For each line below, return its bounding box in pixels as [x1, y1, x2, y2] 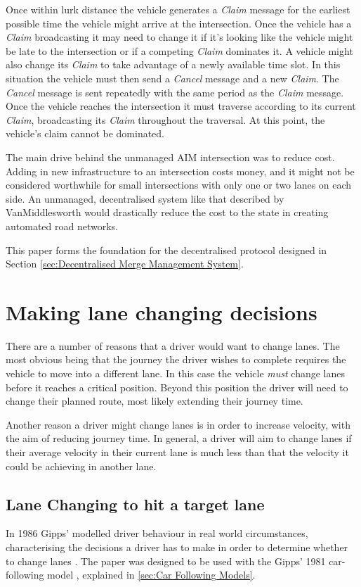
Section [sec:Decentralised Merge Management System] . [6, 256, 244, 271]
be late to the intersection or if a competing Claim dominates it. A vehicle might [6, 43, 353, 58]
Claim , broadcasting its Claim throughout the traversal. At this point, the [6, 112, 325, 127]
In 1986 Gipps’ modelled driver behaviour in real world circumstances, [6, 526, 308, 541]
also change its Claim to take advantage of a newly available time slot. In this [6, 57, 341, 72]
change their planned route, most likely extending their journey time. [6, 393, 303, 408]
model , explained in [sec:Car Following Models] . [47, 567, 256, 582]
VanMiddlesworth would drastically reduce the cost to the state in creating [6, 205, 329, 220]
